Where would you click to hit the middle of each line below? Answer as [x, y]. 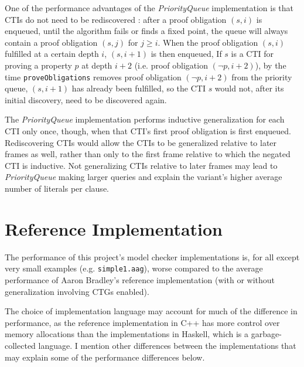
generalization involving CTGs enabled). [77, 291]
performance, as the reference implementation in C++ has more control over [142, 322]
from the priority [262, 77]
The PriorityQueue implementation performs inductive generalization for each [145, 119]
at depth [97, 65]
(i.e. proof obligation [171, 65]
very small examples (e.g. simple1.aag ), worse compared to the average [134, 268]
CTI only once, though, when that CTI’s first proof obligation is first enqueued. [148, 131]
